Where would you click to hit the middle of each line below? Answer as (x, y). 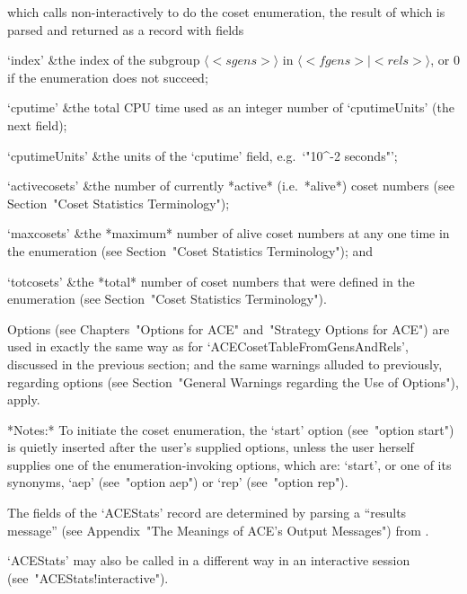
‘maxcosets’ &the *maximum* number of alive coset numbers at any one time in (229, 233)
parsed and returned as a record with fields (126, 29)
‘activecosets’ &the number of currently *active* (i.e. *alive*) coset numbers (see (231, 186)
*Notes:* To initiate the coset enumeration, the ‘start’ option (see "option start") (231, 429)
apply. (24, 399)
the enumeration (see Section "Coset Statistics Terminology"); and (190, 250)
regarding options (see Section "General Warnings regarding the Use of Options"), (233, 381)
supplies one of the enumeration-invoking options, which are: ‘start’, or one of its (229, 464)
